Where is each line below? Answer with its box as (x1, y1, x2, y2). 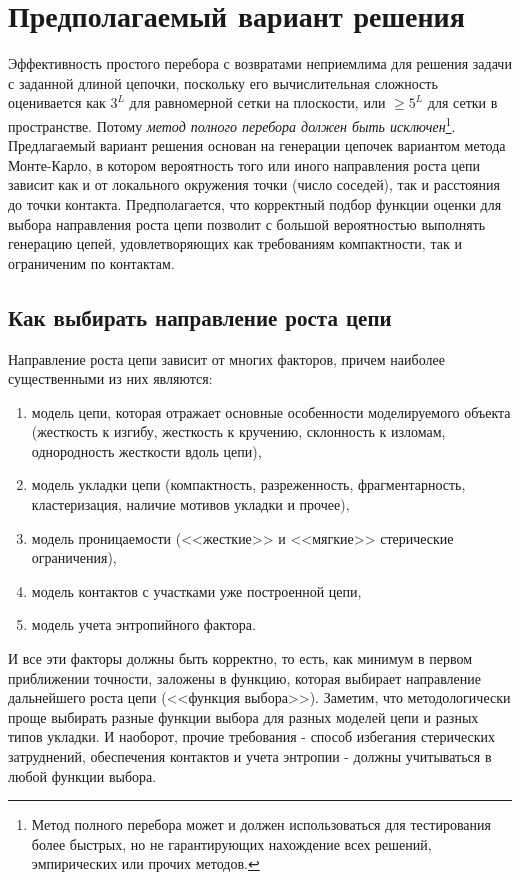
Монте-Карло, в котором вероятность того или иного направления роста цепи (8, 154, 480, 175)
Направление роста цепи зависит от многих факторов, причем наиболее (8, 348, 445, 369)
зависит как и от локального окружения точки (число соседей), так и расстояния (8, 174, 500, 195)
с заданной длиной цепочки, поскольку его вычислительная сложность (8, 72, 438, 93)
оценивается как (8, 92, 106, 113)
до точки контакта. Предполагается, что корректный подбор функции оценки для (8, 193, 502, 214)
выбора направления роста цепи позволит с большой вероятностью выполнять (8, 213, 486, 234)
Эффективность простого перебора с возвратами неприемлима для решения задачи (8, 53, 512, 74)
